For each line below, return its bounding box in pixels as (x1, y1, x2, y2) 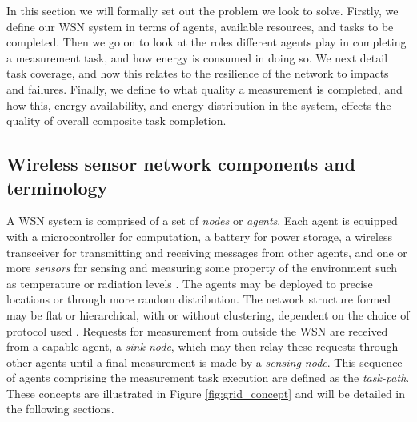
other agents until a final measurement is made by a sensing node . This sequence (6, 353, 403, 370)
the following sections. (6, 400, 114, 417)
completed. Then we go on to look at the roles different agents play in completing (6, 34, 407, 50)
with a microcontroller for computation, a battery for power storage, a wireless (6, 227, 393, 244)
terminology (6, 175, 108, 199)
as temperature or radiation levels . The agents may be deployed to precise (6, 275, 373, 291)
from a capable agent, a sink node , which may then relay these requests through (6, 338, 399, 355)
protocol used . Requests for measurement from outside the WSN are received (6, 322, 388, 339)
